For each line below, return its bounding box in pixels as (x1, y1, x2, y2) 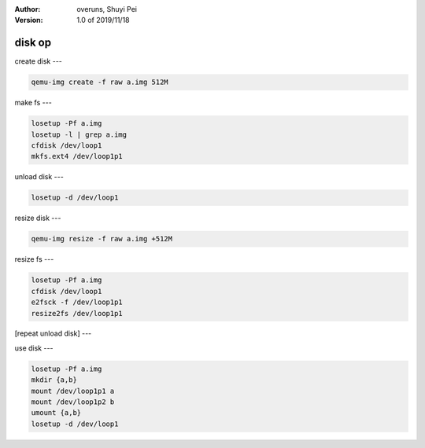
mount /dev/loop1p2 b (31, 398, 115, 406)
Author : (14, 5, 41, 13)
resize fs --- (14, 255, 54, 264)
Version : (14, 16, 43, 25)
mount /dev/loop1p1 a (31, 386, 115, 395)
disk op (14, 36, 51, 50)
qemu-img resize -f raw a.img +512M (31, 234, 173, 244)
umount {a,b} (31, 409, 82, 417)
